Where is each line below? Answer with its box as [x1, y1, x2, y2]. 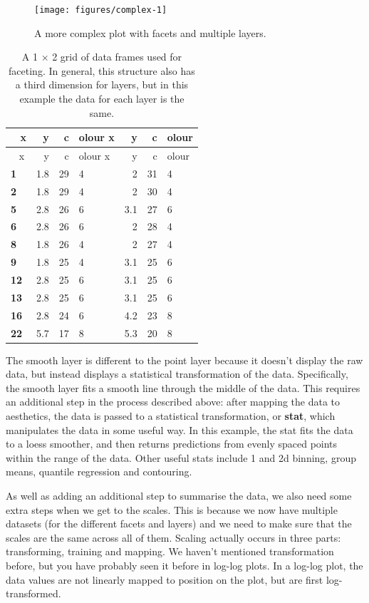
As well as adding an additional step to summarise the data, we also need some [6, 488, 352, 502]
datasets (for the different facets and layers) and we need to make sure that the [6, 516, 352, 531]
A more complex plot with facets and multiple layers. [34, 25, 266, 40]
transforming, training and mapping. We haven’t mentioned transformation [6, 544, 334, 559]
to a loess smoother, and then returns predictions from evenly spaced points [6, 436, 338, 451]
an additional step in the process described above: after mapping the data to [6, 394, 341, 409]
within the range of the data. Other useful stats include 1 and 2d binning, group [6, 450, 356, 465]
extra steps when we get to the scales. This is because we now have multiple [6, 502, 338, 517]
